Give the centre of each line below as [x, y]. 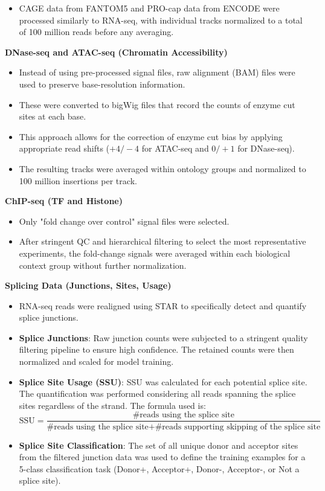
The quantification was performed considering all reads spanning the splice [157, 393]
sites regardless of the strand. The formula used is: [112, 405]
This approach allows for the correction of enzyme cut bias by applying [151, 136]
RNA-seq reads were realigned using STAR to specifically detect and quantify [163, 305]
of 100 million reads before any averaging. [96, 32]
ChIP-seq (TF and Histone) [64, 201]
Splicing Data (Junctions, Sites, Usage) [88, 285]
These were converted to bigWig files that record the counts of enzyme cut [157, 104]
